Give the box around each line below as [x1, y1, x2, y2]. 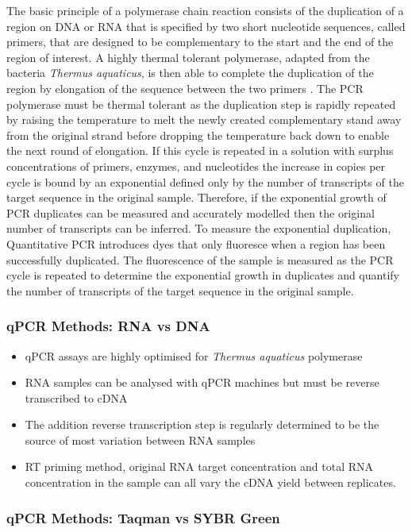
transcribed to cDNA [25, 389, 128, 406]
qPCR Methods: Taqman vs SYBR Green [6, 507, 280, 527]
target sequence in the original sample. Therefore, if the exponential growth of [6, 189, 387, 206]
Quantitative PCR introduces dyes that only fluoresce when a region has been [6, 235, 386, 252]
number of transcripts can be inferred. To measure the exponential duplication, [6, 220, 391, 237]
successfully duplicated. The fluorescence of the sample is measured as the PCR [6, 251, 394, 268]
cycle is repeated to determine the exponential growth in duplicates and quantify [6, 267, 399, 283]
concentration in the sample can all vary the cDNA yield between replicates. [25, 474, 396, 491]
